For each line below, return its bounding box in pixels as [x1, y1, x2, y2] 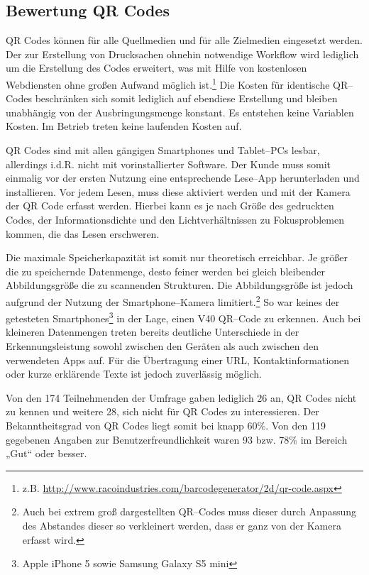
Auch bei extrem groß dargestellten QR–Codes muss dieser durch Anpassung [22, 504, 357, 519]
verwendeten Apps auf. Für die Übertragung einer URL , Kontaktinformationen [6, 352, 350, 367]
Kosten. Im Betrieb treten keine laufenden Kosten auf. [6, 119, 242, 133]
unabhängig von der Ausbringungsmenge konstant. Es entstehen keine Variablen [6, 104, 354, 119]
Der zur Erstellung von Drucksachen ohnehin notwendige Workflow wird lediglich [6, 46, 359, 61]
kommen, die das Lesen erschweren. [6, 226, 160, 241]
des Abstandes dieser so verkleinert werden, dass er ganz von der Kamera [22, 517, 341, 532]
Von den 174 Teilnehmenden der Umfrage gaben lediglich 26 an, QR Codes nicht [6, 390, 357, 405]
